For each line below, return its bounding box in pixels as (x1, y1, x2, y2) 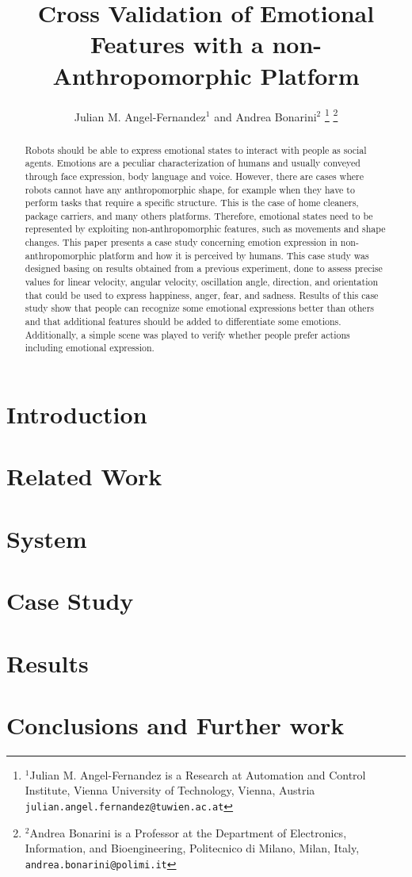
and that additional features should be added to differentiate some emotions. (25, 315, 341, 328)
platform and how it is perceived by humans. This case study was (99, 248, 369, 262)
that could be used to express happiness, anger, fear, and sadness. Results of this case (25, 288, 379, 301)
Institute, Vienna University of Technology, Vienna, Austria (25, 782, 315, 798)
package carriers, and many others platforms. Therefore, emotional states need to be (25, 209, 373, 222)
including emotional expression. (25, 341, 154, 354)
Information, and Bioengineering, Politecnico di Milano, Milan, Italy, (25, 840, 360, 856)
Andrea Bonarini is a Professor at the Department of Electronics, (29, 824, 347, 841)
